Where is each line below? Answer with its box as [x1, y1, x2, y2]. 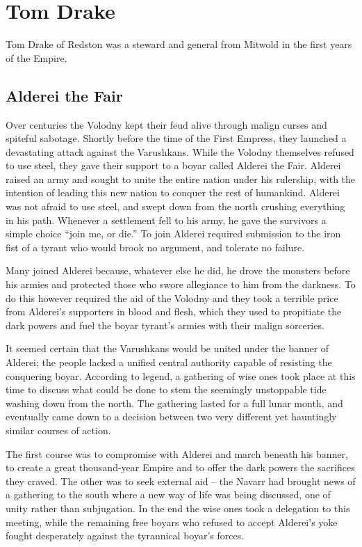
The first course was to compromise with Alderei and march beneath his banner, [6, 446, 348, 461]
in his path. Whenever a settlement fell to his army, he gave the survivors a [6, 212, 327, 227]
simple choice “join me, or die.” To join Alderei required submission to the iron [6, 226, 341, 241]
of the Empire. [6, 50, 67, 65]
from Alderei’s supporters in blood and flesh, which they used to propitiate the [6, 304, 342, 319]
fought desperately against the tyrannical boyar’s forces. [6, 528, 245, 543]
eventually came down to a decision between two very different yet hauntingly [6, 409, 337, 424]
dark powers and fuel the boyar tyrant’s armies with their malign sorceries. [6, 317, 324, 332]
